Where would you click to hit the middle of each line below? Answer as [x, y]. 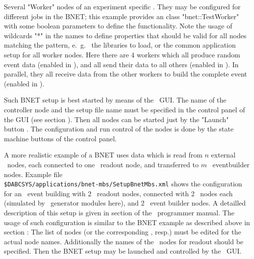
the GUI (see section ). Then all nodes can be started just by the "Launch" [116, 119]
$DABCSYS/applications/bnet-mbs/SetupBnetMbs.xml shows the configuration [123, 184]
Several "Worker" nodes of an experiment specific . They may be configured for [122, 6]
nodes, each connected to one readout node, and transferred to [103, 164]
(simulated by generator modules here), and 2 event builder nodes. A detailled [125, 203]
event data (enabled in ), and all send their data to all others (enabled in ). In [121, 64]
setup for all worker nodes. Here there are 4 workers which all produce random [122, 54]
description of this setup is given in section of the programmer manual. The [119, 212]
